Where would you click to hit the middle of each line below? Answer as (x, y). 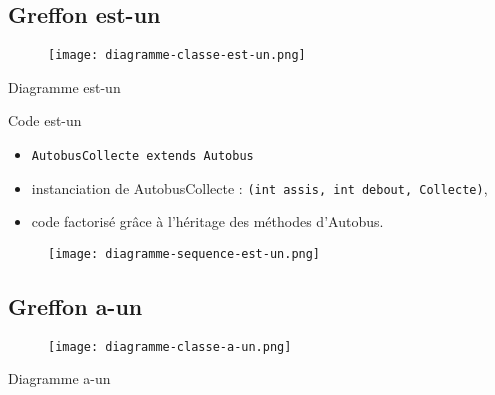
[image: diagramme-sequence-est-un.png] (184, 253)
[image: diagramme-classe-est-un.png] (177, 55)
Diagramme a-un (59, 378)
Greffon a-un (75, 306)
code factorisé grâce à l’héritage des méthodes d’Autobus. (207, 221)
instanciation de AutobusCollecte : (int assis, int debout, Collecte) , (259, 187)
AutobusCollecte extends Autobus (142, 156)
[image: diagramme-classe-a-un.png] (170, 346)
